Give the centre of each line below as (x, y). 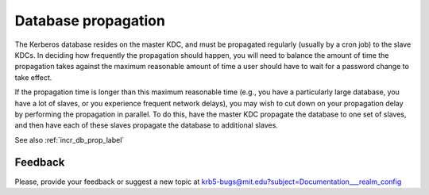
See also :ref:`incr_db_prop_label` (70, 140)
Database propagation (90, 21)
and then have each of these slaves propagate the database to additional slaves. (146, 125)
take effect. (33, 77)
